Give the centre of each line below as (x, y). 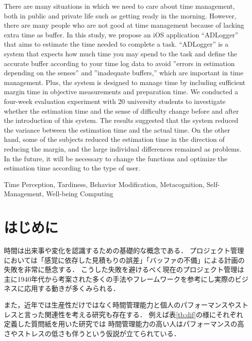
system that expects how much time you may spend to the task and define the (121, 53)
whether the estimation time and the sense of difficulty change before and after (121, 111)
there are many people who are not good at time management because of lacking (124, 25)
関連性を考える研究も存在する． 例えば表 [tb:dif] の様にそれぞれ (144, 314)
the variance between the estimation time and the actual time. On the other (117, 129)
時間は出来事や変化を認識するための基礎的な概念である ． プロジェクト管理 (124, 250)
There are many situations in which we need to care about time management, (119, 6)
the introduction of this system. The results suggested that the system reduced (121, 120)
